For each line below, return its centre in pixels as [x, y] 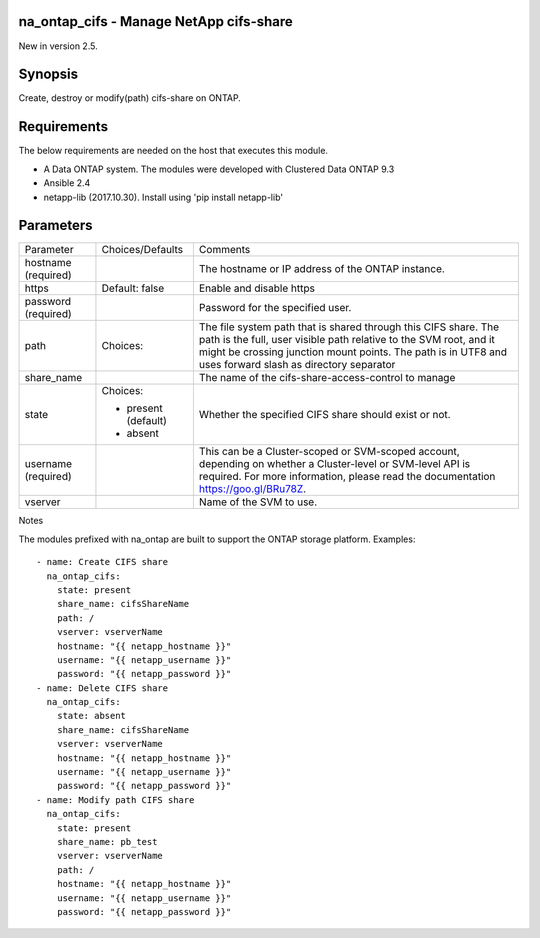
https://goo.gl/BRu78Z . [252, 489]
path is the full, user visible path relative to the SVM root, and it [346, 340]
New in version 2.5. [58, 46]
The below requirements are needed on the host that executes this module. [173, 151]
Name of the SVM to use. [258, 502]
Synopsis [48, 74]
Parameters [55, 225]
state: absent [91, 716]
